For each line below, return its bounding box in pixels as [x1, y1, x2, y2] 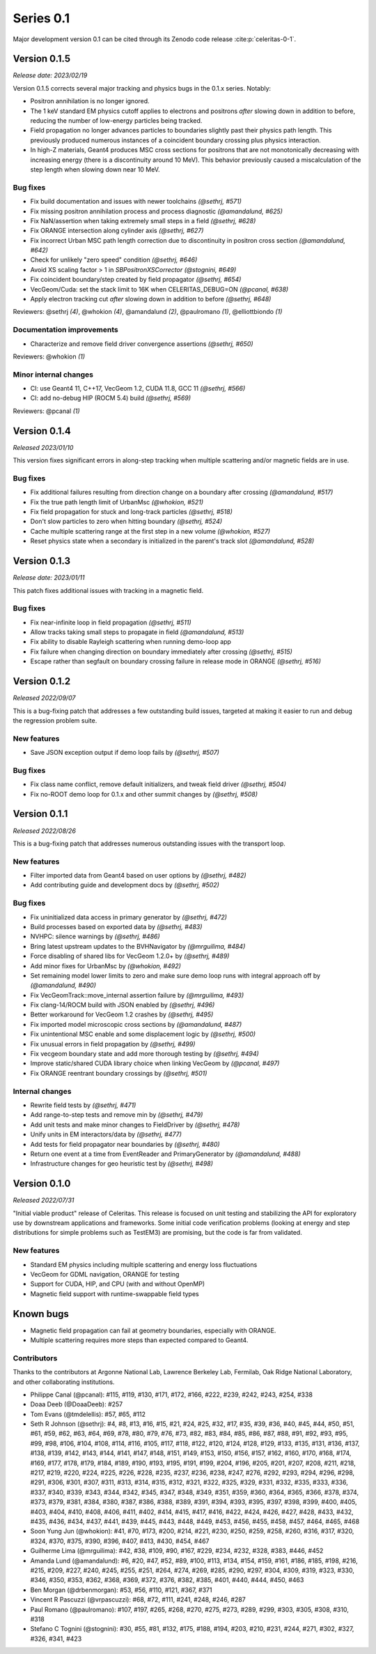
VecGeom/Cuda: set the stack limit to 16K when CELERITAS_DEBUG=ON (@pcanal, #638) [30, 285, 289, 293]
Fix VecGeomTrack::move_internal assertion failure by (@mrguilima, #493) [30, 991, 244, 999]
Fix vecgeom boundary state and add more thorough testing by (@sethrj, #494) [30, 1050, 259, 1058]
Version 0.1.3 [13, 555, 71, 567]
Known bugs [13, 1308, 70, 1320]
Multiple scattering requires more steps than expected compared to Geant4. [30, 1336, 249, 1344]
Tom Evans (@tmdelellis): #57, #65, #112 [30, 1410, 146, 1418]
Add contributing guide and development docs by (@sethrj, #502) [30, 881, 219, 889]
